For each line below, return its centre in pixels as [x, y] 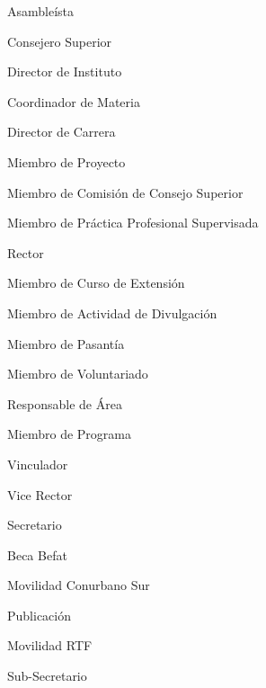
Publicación [39, 615]
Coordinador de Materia [74, 101]
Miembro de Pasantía [66, 343]
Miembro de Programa [69, 434]
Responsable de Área [65, 403]
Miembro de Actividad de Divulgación [112, 313]
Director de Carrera [62, 132]
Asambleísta [41, 11]
